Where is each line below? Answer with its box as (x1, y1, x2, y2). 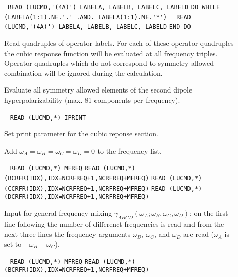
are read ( (183, 228, 214, 239)
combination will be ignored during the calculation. (4, 67, 163, 78)
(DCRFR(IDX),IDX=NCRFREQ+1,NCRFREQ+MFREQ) (4, 193, 149, 201)
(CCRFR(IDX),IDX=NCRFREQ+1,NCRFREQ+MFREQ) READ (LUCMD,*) (4, 184, 202, 192)
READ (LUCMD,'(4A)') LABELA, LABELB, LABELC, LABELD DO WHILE (8, 4, 220, 11)
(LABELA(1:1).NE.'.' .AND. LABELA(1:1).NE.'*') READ (4, 13, 191, 21)
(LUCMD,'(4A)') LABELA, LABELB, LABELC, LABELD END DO (4, 23, 191, 31)
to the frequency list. (97, 145, 162, 156)
